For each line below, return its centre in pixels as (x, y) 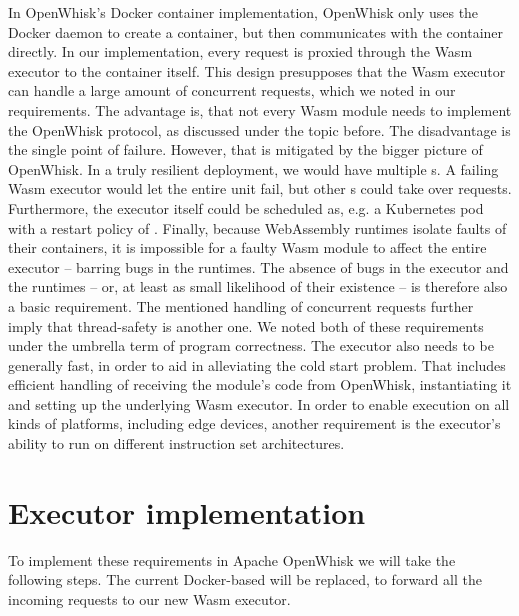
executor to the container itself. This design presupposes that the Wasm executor (257, 70)
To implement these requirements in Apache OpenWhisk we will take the (232, 559)
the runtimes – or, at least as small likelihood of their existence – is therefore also (258, 286)
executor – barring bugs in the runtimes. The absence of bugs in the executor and (258, 266)
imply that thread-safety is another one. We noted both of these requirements (246, 325)
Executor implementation (187, 511)
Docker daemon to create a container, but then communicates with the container (256, 31)
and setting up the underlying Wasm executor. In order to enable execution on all (259, 403)
